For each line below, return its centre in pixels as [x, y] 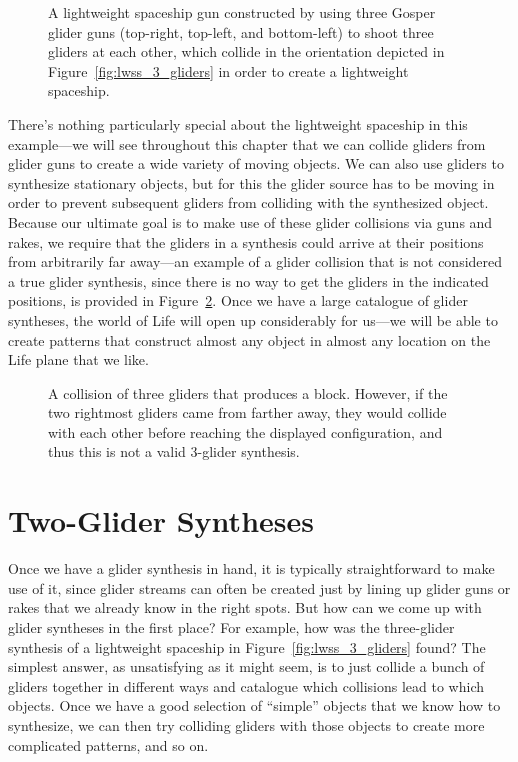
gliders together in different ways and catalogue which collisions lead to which [246, 685]
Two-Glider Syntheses [161, 520]
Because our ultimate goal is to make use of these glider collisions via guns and [250, 221]
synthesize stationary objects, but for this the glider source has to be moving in [251, 182]
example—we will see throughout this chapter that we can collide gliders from [247, 143]
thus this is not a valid [117, 451]
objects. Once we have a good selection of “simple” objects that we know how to [254, 705]
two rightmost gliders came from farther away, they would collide [247, 412]
